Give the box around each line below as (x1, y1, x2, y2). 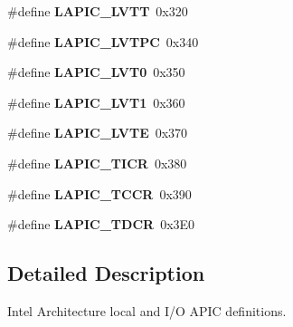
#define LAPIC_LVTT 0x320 (7, 2, 188, 20)
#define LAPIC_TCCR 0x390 (7, 184, 192, 203)
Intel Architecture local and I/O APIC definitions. (7, 301, 287, 320)
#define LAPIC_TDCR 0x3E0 (7, 215, 195, 234)
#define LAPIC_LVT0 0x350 (7, 63, 185, 82)
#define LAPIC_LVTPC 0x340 (7, 32, 199, 51)
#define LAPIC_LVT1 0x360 (7, 92, 185, 111)
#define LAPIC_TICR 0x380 (7, 153, 187, 172)
